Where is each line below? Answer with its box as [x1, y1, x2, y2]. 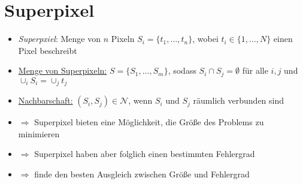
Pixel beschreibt [18, 44, 77, 56]
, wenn [128, 94, 153, 107]
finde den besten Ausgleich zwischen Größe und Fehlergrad [34, 168, 250, 180]
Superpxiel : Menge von [18, 32, 101, 45]
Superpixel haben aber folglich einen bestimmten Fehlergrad [34, 147, 255, 160]
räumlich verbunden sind [193, 94, 284, 107]
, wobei [192, 32, 219, 45]
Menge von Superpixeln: [18, 64, 107, 77]
